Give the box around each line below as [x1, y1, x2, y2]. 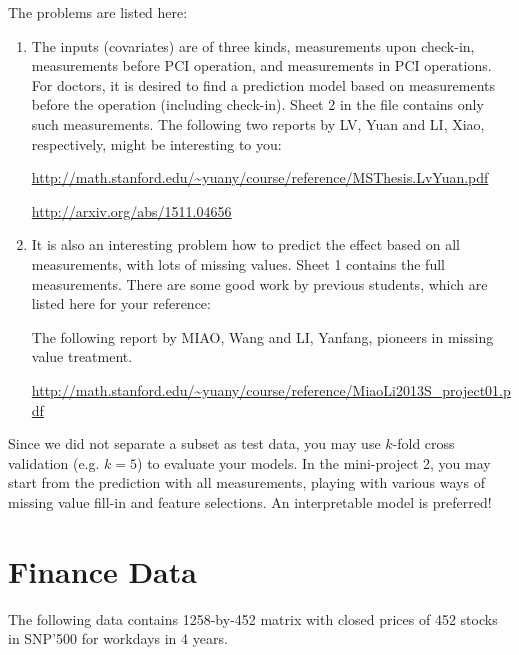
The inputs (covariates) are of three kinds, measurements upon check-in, [31, 35, 475, 56]
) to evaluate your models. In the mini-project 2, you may [137, 452, 491, 473]
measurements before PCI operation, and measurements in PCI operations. [31, 55, 492, 76]
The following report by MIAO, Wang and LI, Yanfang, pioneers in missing [31, 326, 494, 347]
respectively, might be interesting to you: [31, 133, 282, 154]
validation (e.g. [8, 452, 100, 473]
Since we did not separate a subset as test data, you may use [8, 433, 381, 454]
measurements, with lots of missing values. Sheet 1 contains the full [31, 253, 445, 274]
